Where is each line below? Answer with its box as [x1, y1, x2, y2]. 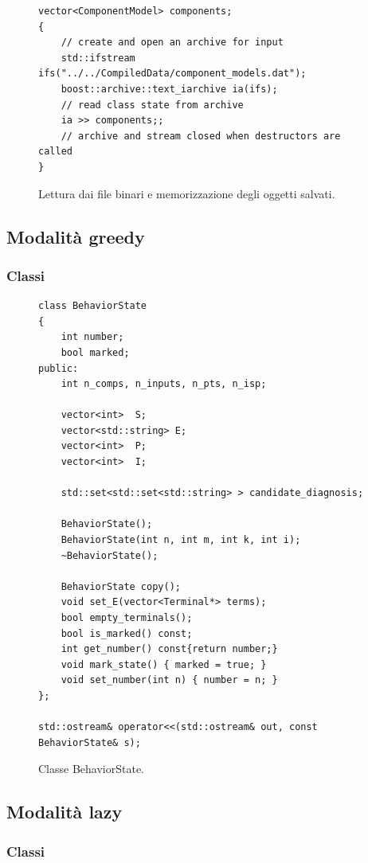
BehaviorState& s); [38, 736, 141, 748]
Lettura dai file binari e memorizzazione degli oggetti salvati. [38, 185, 335, 201]
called [38, 146, 72, 158]
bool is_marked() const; [61, 627, 193, 639]
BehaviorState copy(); [61, 580, 181, 592]
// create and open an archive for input [61, 37, 284, 49]
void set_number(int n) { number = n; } [61, 674, 278, 686]
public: [38, 362, 79, 374]
